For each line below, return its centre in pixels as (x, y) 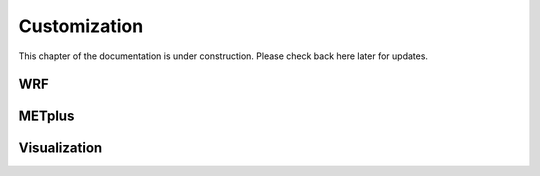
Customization (81, 26)
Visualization (60, 148)
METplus (46, 116)
